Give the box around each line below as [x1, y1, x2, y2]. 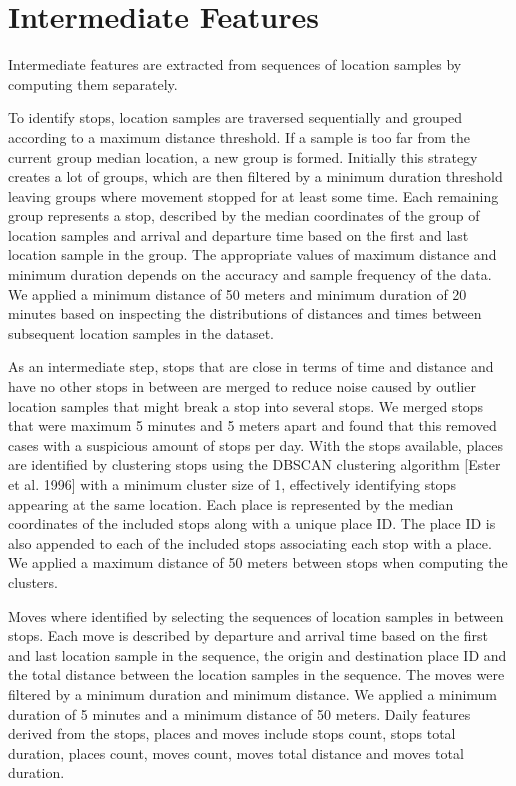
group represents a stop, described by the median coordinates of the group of [8, 205, 480, 226]
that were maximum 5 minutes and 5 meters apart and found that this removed [8, 415, 497, 436]
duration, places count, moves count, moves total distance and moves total [8, 742, 464, 763]
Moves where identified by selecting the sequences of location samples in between [8, 605, 504, 626]
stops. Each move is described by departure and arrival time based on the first [8, 625, 488, 646]
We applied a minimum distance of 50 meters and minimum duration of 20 [8, 283, 467, 304]
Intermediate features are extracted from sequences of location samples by [8, 54, 462, 75]
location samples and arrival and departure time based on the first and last [8, 224, 469, 245]
